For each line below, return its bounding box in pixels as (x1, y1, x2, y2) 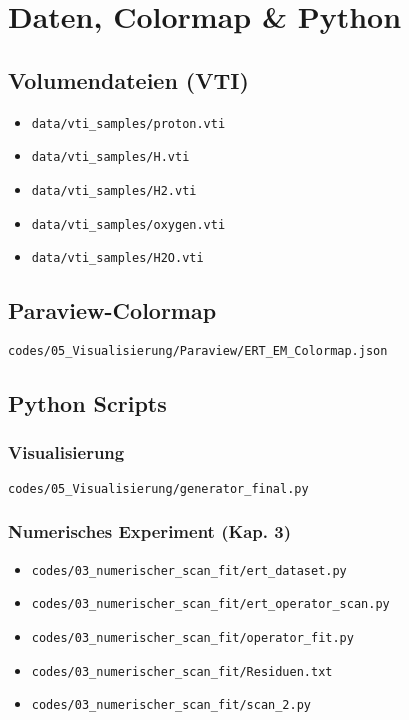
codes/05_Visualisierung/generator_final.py (8, 481, 309, 496)
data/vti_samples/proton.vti (31, 116, 226, 131)
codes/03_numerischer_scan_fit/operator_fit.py (31, 630, 354, 645)
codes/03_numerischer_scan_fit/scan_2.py (31, 698, 311, 713)
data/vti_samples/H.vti (31, 150, 190, 165)
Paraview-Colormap (8, 295, 217, 326)
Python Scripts (8, 388, 167, 419)
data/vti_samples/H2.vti (31, 183, 197, 198)
